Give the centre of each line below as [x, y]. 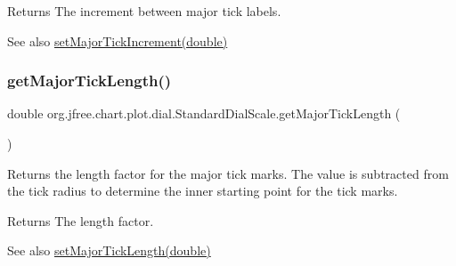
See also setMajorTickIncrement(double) [118, 40]
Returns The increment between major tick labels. [144, 11]
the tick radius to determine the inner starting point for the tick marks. [203, 191]
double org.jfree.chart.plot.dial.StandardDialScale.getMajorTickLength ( [204, 113]
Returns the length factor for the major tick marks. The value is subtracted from [228, 173]
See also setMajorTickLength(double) [109, 250]
